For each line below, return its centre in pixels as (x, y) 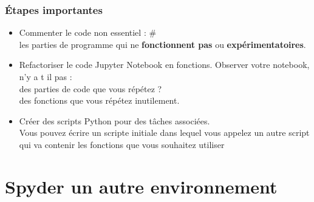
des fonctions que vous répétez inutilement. (99, 100)
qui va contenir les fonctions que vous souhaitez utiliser (122, 144)
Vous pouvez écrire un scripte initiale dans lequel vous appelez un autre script (164, 133)
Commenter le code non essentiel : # (88, 32)
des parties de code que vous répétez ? (90, 88)
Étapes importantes (54, 9)
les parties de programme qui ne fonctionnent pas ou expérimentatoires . (162, 44)
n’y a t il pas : (46, 76)
